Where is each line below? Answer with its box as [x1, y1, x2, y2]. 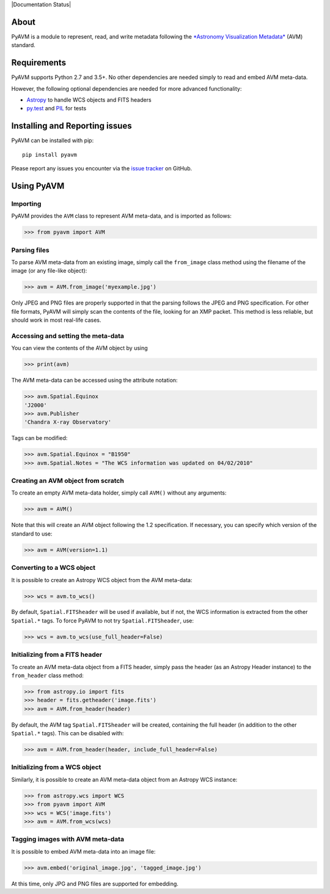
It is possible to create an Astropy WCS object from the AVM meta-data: [11, 576, 193, 583]
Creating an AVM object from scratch [11, 477, 125, 485]
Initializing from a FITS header [11, 650, 103, 659]
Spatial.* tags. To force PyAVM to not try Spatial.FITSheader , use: [11, 616, 194, 624]
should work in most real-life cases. [11, 316, 101, 324]
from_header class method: [11, 672, 84, 679]
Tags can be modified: [11, 434, 68, 442]
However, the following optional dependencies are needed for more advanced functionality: [11, 85, 242, 92]
